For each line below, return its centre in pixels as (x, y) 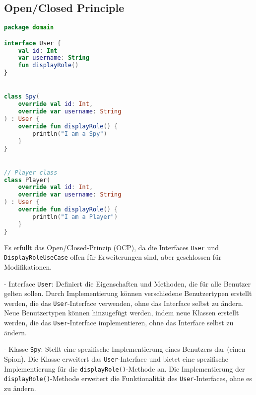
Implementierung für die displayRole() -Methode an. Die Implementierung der (125, 368)
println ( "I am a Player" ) (75, 217)
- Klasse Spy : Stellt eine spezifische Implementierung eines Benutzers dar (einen (125, 349)
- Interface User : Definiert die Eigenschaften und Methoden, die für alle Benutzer (128, 283)
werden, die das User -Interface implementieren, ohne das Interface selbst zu (119, 323)
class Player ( (27, 180)
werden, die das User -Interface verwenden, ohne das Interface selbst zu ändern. (124, 303)
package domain (29, 28)
